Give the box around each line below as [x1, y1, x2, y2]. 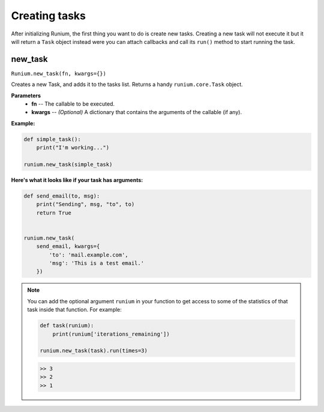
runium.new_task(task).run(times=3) [40, 347, 148, 354]
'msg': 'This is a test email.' [49, 260, 144, 267]
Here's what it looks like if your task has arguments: [11, 176, 143, 183]
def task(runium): [40, 322, 94, 329]
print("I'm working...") [36, 144, 110, 151]
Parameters [11, 92, 41, 99]
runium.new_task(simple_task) [23, 161, 113, 168]
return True [36, 209, 72, 216]
